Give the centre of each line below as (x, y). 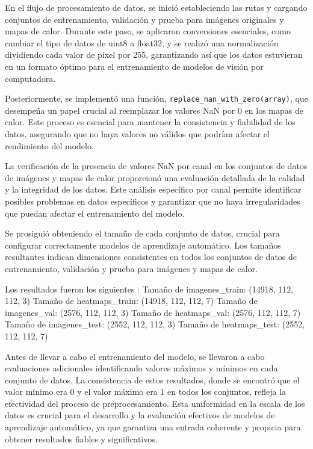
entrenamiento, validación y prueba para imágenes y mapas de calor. (131, 268)
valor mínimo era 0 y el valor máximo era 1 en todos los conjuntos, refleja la (146, 392)
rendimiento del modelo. (49, 145)
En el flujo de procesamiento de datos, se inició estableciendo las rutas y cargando (156, 7)
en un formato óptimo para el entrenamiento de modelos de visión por (134, 66)
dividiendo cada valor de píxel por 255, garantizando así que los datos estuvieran (154, 54)
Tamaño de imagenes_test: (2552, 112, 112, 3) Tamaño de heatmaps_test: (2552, (155, 324)
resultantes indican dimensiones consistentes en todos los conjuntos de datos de (151, 257)
